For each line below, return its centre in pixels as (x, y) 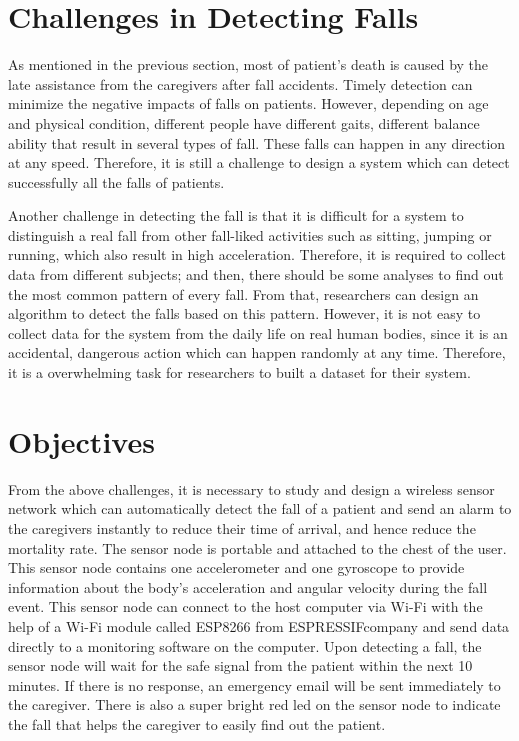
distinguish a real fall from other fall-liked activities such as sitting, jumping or (250, 234)
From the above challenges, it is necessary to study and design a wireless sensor (251, 488)
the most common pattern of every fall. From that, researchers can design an (243, 293)
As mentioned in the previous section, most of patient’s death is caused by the (248, 64)
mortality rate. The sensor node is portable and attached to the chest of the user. (257, 547)
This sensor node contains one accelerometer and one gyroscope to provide (236, 567)
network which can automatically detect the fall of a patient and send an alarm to (260, 508)
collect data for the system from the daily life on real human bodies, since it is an (258, 332)
